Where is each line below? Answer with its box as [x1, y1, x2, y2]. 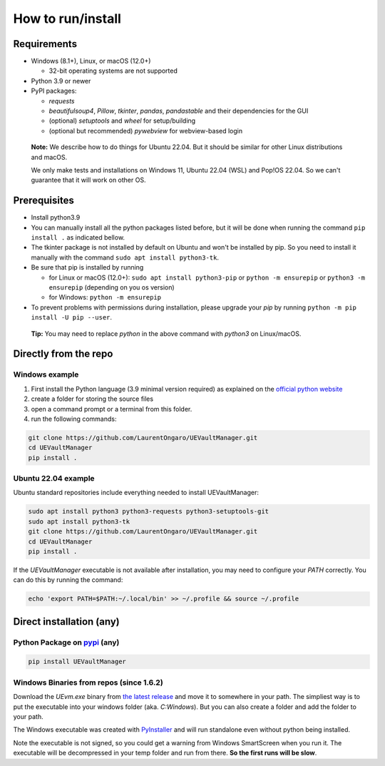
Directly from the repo [13, 348, 113, 360]
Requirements [13, 38, 78, 50]
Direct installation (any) [13, 616, 120, 628]
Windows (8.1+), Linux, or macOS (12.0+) [31, 57, 151, 66]
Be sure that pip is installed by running [31, 263, 144, 272]
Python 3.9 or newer [31, 76, 91, 85]
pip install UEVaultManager [28, 658, 126, 666]
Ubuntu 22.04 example [13, 474, 96, 484]
